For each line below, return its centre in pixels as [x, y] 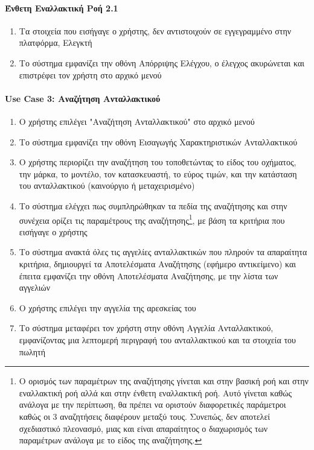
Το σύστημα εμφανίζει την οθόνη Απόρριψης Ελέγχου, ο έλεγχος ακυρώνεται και [162, 62]
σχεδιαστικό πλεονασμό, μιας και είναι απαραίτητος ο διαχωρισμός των [143, 428]
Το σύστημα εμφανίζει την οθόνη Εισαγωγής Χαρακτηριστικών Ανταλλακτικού [158, 141]
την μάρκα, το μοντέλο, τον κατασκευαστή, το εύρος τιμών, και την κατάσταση [158, 173]
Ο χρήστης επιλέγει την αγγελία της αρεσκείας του [107, 307]
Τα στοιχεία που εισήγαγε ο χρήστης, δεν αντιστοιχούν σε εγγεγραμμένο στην [155, 30]
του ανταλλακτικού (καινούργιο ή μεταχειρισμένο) [107, 185]
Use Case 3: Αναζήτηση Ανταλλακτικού [83, 98]
